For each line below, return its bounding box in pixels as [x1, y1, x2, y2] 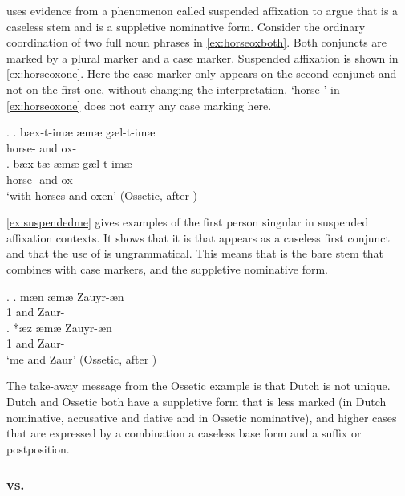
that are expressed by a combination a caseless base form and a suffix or [6, 425, 362, 441]
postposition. [6, 440, 70, 457]
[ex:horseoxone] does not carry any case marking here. [6, 96, 272, 113]
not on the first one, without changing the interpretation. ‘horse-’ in [6, 80, 340, 97]
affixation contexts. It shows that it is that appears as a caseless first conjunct [6, 229, 390, 246]
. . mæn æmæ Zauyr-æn [6, 287, 124, 304]
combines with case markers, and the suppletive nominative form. [6, 260, 328, 277]
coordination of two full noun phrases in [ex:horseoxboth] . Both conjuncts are [6, 34, 387, 51]
